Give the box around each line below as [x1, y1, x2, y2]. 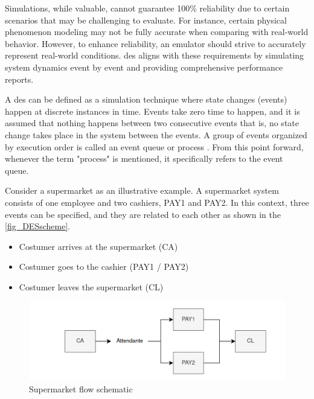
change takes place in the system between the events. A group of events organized [5, 128, 307, 141]
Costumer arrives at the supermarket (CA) [19, 240, 178, 252]
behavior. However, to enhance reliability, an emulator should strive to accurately [5, 37, 306, 49]
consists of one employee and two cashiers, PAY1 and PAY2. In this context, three [5, 196, 309, 208]
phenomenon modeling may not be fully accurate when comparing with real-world [5, 25, 309, 38]
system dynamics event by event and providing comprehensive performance [5, 60, 283, 73]
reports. [5, 72, 34, 85]
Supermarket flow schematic [29, 382, 133, 395]
